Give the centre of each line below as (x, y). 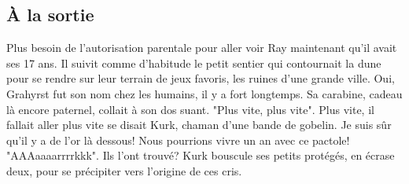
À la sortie (50, 15)
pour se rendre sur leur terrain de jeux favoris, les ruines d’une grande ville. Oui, (201, 78)
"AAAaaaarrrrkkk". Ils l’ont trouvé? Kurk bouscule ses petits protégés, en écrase (201, 155)
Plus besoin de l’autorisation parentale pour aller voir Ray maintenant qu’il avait (202, 48)
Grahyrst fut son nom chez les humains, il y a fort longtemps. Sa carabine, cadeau (204, 93)
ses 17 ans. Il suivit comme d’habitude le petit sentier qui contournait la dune (194, 63)
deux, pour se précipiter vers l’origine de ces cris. (124, 170)
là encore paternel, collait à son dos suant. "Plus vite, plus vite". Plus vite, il (190, 109)
